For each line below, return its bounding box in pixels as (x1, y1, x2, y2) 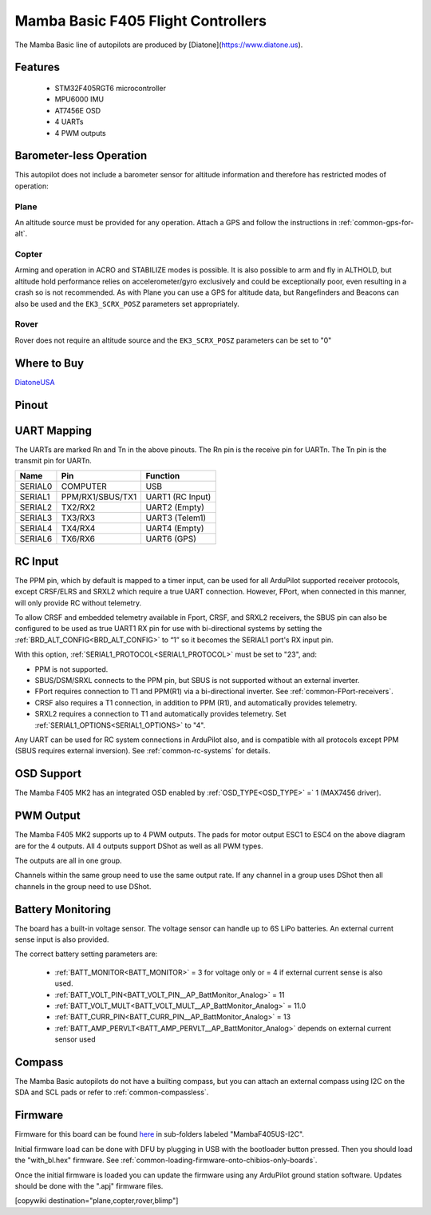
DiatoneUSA (14, 377, 55, 387)
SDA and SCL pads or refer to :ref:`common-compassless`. (14, 1087, 209, 1098)
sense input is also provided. (14, 935, 109, 944)
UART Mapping (14, 423, 92, 437)
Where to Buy (14, 356, 84, 370)
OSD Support (14, 767, 81, 780)
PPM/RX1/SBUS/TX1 (61, 491, 137, 502)
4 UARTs (54, 117, 84, 127)
